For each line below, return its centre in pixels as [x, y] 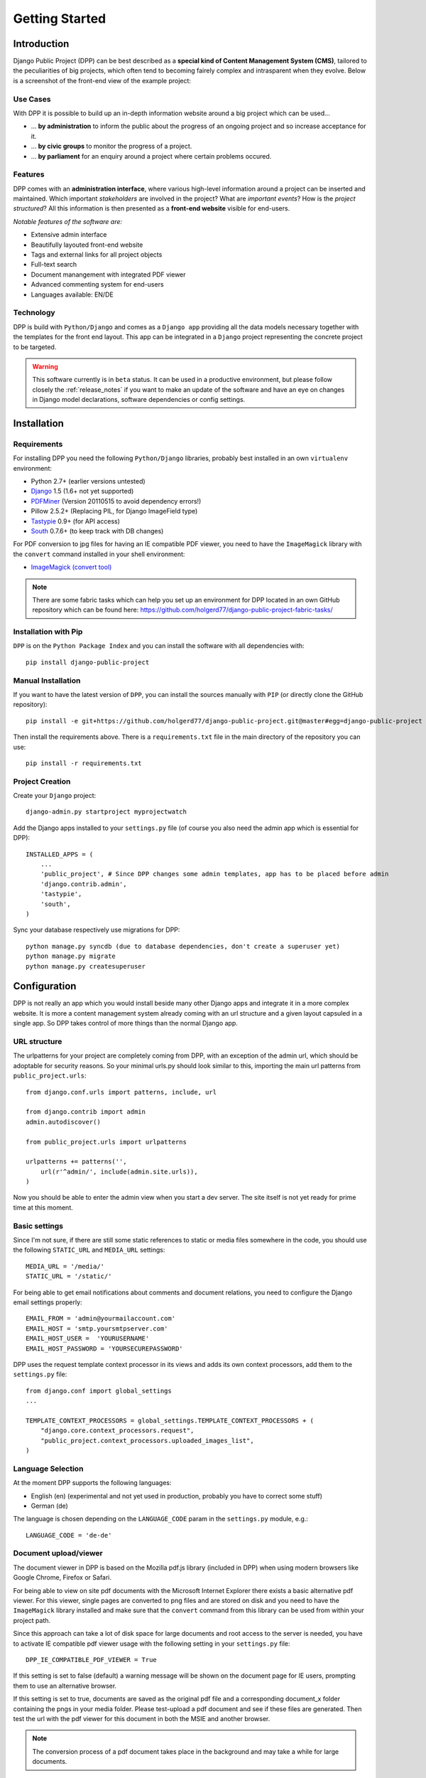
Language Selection [48, 1469]
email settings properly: [48, 1302]
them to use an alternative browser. [65, 1686]
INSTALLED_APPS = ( [60, 854]
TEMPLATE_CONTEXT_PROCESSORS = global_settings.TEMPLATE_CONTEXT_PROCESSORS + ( [170, 1420]
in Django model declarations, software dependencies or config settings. [139, 400]
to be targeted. [35, 347]
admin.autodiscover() [63, 1122]
